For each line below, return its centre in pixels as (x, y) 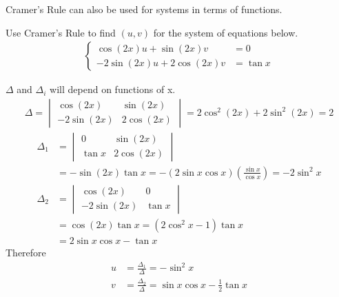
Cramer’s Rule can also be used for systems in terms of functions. (144, 9)
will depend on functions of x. (113, 89)
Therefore (26, 252)
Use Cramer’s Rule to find (61, 32)
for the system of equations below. (226, 32)
